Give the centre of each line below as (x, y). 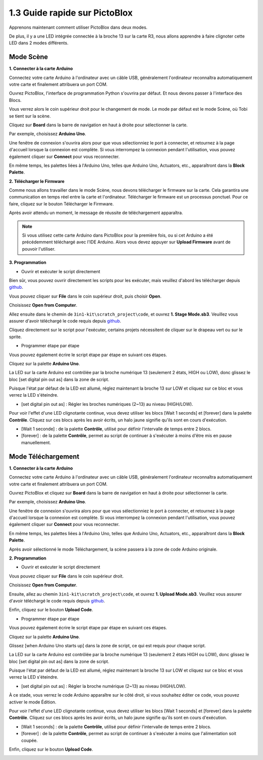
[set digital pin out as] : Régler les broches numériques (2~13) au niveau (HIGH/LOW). (107, 404)
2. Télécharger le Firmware (37, 181)
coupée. (29, 740)
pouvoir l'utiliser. (39, 249)
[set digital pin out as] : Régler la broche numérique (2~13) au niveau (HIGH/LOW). (104, 686)
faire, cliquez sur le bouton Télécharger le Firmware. (61, 204)
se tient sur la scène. (30, 116)
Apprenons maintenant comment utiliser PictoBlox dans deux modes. (78, 27)
